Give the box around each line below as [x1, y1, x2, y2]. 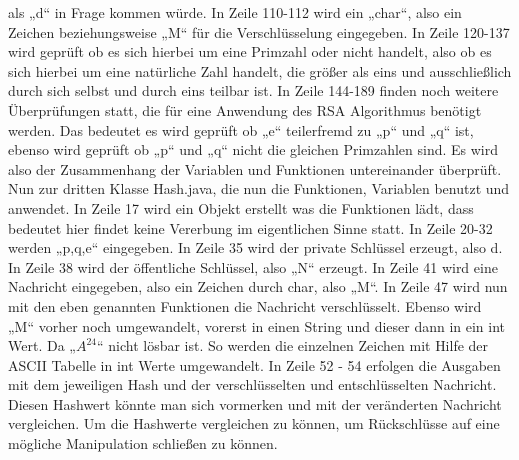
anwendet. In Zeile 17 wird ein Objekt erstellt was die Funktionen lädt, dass [8, 197, 474, 218]
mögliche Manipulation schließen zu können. [8, 433, 278, 454]
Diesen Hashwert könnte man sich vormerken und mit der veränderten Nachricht [8, 393, 502, 414]
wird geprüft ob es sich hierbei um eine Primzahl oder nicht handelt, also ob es [8, 41, 492, 62]
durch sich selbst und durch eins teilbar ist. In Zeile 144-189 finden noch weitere [8, 80, 499, 101]
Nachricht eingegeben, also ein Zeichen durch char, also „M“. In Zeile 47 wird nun [8, 276, 508, 297]
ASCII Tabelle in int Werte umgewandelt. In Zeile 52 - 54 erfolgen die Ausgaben [8, 354, 501, 375]
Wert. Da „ [8, 335, 76, 356]
